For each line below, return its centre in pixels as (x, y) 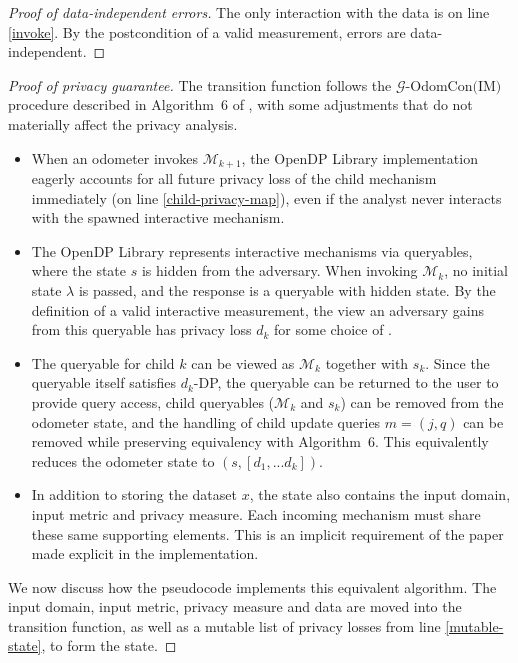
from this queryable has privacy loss (141, 329)
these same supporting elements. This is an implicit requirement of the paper (267, 533)
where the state (79, 270)
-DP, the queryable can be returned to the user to (346, 382)
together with (367, 362)
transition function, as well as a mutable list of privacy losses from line (224, 625)
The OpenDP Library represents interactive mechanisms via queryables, (252, 250)
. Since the (457, 362)
